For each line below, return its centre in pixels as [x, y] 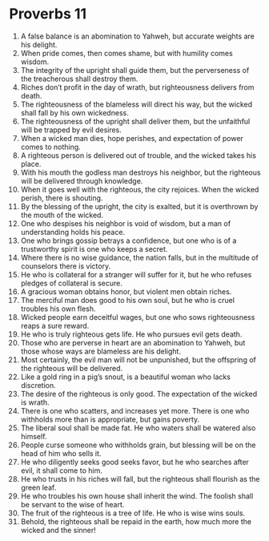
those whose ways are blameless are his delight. [100, 351]
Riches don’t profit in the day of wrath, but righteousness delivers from [137, 87]
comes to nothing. [50, 147]
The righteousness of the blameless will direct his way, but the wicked [137, 104]
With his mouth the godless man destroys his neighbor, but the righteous [141, 172]
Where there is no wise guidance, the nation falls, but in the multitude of [139, 257]
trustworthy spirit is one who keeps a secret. [94, 248]
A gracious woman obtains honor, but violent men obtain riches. [126, 291]
